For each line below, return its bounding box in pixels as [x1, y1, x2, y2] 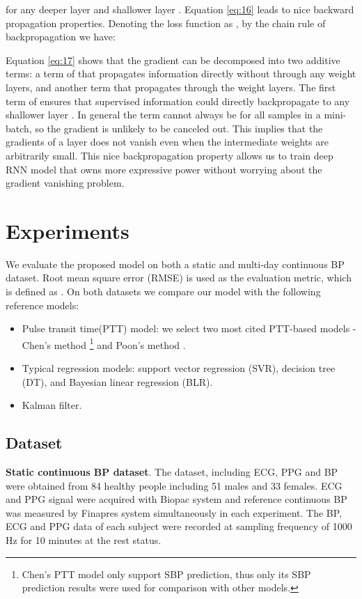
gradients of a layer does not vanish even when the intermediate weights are [6, 134, 329, 149]
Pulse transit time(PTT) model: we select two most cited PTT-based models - [22, 321, 356, 336]
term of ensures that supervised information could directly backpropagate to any [6, 93, 350, 108]
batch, [6, 120, 32, 135]
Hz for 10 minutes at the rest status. [6, 533, 162, 547]
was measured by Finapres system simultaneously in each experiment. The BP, [6, 505, 343, 520]
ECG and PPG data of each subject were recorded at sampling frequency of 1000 [6, 519, 352, 534]
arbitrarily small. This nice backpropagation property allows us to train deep [6, 148, 333, 162]
